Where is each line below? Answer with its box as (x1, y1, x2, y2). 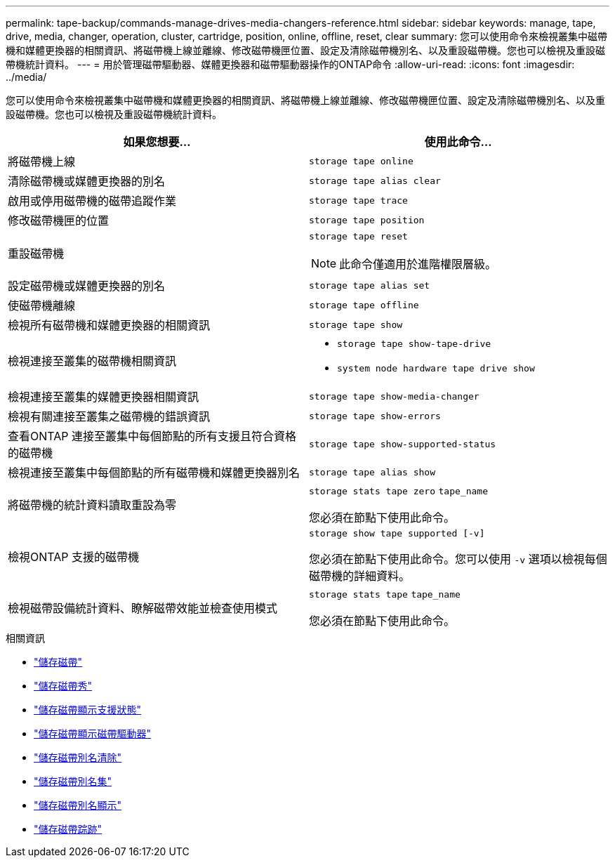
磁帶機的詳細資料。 (309, 569, 411, 583)
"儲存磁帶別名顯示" (34, 799, 122, 811)
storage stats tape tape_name (309, 589, 461, 600)
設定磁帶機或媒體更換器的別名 (8, 279, 166, 293)
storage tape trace (309, 195, 408, 206)
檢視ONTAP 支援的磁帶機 (8, 549, 140, 564)
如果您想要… (123, 135, 191, 149)
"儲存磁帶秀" (34, 680, 93, 692)
